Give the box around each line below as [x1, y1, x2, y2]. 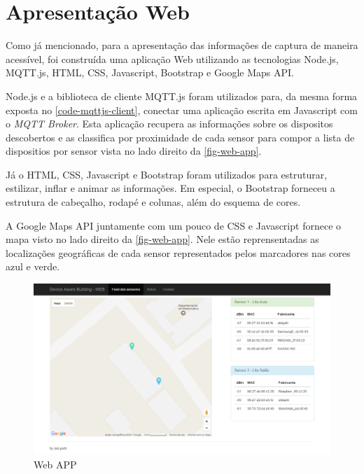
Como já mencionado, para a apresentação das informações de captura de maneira [6, 38, 358, 53]
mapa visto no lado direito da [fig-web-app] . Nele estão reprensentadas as [6, 232, 319, 246]
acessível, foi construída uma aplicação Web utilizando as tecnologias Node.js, [6, 51, 339, 66]
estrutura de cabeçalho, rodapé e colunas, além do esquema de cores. [6, 195, 301, 209]
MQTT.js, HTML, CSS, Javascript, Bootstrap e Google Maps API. [6, 65, 294, 80]
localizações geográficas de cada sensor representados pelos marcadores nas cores [6, 245, 351, 260]
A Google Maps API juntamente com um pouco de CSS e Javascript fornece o [6, 218, 342, 232]
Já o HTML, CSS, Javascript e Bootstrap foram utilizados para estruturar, [6, 167, 328, 181]
